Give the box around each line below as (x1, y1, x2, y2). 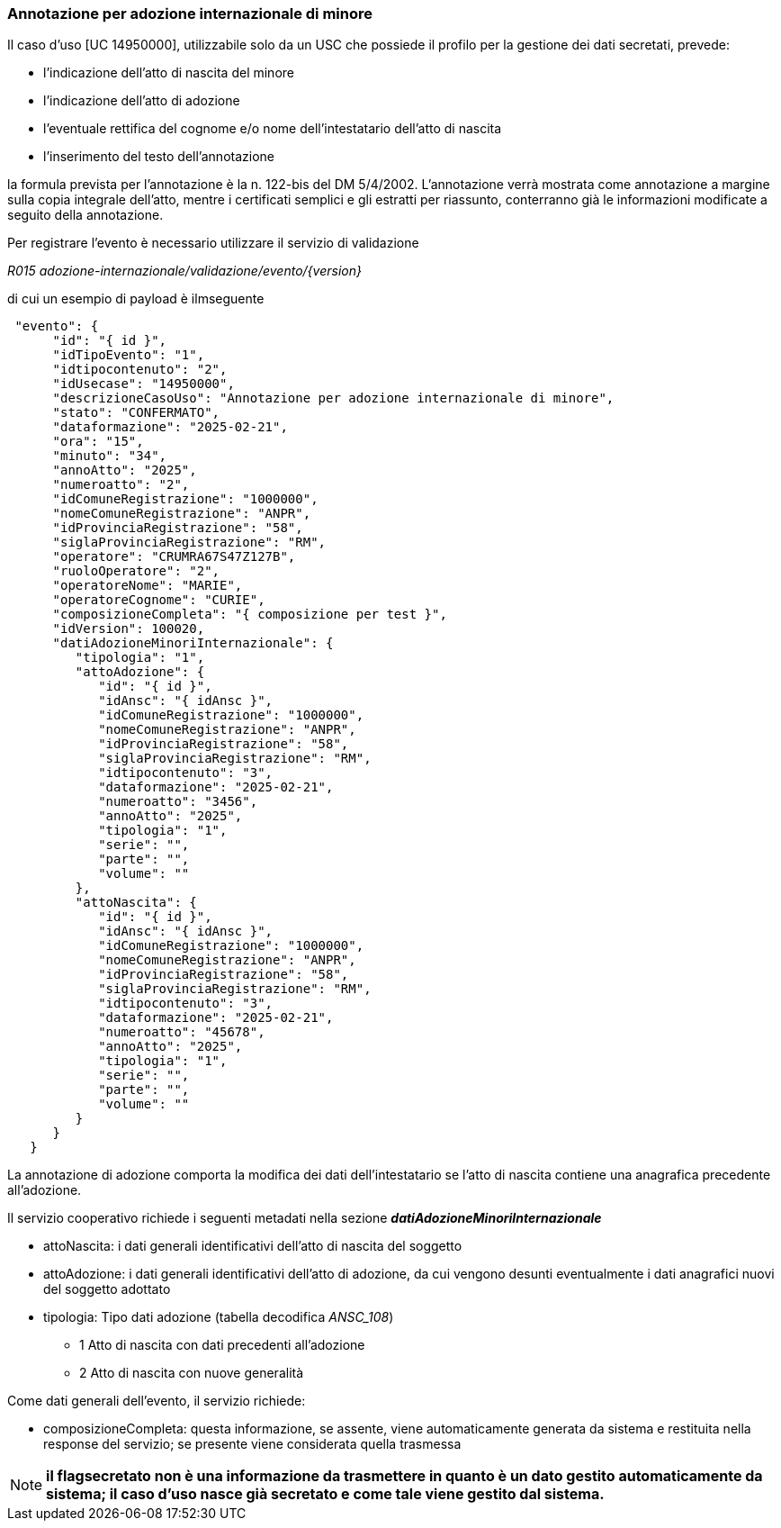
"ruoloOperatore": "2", (52, 564, 220, 579)
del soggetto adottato (43, 1281, 171, 1297)
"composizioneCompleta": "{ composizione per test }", (52, 607, 447, 622)
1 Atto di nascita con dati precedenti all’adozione (79, 1337, 365, 1353)
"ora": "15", (52, 434, 144, 449)
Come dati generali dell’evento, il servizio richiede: (7, 1393, 306, 1409)
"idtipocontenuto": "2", (52, 362, 228, 377)
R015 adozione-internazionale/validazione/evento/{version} (7, 263, 362, 279)
